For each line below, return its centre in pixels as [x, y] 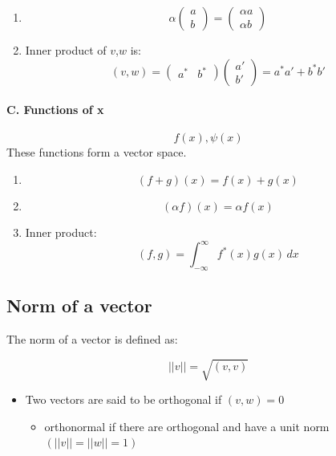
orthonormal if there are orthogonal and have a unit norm [187, 426]
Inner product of [66, 50]
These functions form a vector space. [97, 152]
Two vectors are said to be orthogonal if [123, 399]
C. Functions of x [55, 110]
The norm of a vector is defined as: [92, 339]
